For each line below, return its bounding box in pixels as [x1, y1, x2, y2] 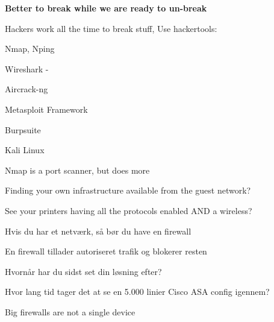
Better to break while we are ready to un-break [5, 2, 207, 14]
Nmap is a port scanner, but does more [5, 163, 150, 176]
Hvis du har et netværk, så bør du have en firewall [5, 224, 191, 237]
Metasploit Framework [5, 103, 88, 115]
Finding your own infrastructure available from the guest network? [5, 184, 251, 197]
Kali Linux [5, 144, 45, 156]
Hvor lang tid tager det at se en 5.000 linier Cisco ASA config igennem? [5, 285, 270, 298]
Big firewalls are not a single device [5, 305, 135, 318]
